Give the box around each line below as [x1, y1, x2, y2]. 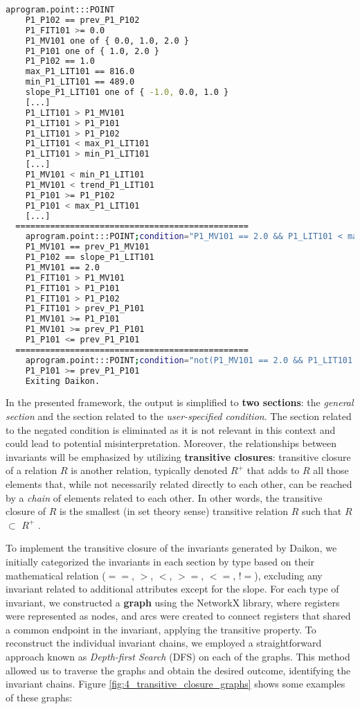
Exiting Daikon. [25, 376, 100, 386]
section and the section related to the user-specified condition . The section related [6, 408, 352, 423]
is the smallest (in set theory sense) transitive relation [60, 504, 289, 518]
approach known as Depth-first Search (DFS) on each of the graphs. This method [6, 649, 350, 664]
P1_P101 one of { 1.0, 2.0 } [25, 46, 159, 56]
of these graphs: [6, 690, 73, 704]
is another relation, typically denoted [71, 463, 228, 478]
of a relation [6, 463, 57, 478]
